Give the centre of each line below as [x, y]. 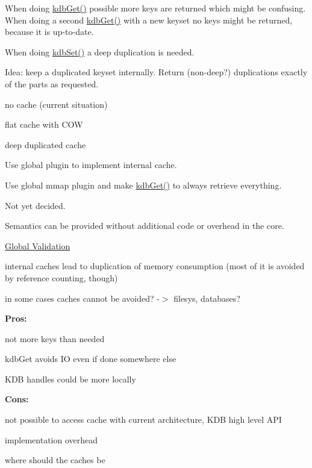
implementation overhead [51, 439]
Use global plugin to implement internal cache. [91, 165]
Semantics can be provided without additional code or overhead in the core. [145, 226]
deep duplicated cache [45, 144]
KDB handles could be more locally [70, 379]
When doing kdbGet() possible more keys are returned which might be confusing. [155, 8]
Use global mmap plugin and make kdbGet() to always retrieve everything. [143, 185]
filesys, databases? [207, 298]
